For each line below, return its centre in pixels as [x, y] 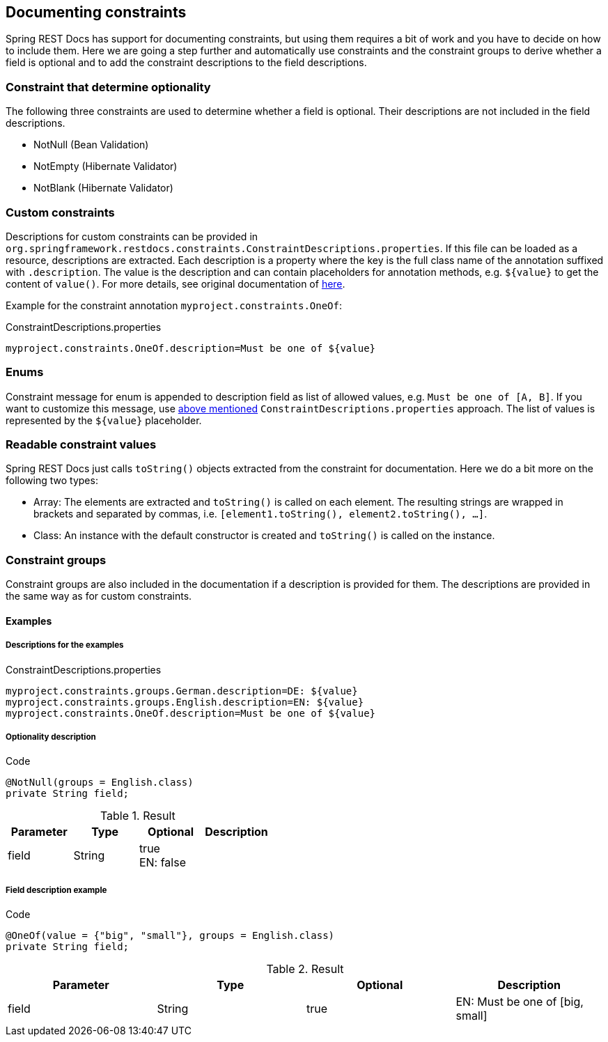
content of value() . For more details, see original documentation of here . [176, 283]
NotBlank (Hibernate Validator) [103, 188]
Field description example [56, 890]
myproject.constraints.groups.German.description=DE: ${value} [182, 691]
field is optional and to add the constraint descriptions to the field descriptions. [186, 63]
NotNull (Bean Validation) [91, 145]
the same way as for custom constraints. [99, 596]
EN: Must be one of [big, [520, 1002]
